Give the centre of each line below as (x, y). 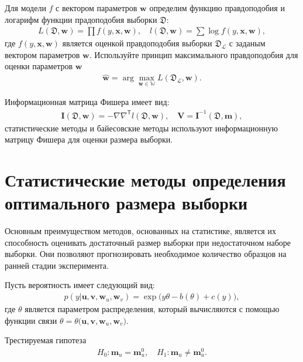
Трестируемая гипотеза (46, 340)
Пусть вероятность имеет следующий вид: (80, 285)
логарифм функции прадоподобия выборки (81, 19)
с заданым (247, 43)
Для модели (25, 8)
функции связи (31, 320)
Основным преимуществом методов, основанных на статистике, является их (140, 231)
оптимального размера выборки (126, 203)
